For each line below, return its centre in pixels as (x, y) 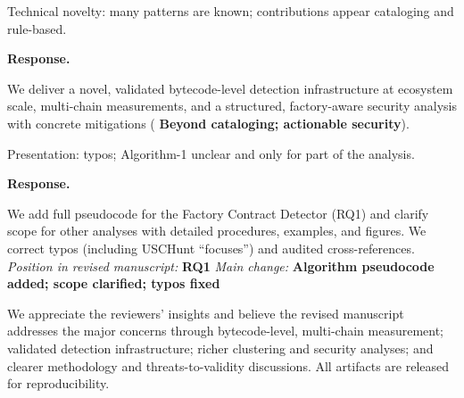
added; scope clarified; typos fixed (114, 283)
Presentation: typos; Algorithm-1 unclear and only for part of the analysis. (211, 153)
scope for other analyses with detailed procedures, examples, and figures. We (217, 231)
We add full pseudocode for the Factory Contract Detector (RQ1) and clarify (218, 213)
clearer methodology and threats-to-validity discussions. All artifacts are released (228, 365)
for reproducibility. (58, 383)
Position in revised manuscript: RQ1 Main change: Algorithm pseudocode (221, 265)
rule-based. (37, 28)
